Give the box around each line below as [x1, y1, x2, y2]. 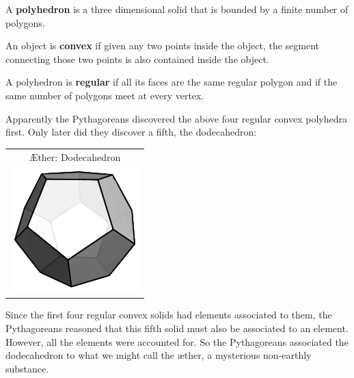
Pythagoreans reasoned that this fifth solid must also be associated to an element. [5, 321, 349, 336]
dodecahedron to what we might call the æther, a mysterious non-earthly [5, 348, 312, 362]
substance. [5, 361, 49, 375]
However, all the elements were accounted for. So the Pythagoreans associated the [5, 334, 349, 349]
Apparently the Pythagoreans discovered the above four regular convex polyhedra [5, 111, 347, 125]
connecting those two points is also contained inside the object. [5, 51, 269, 66]
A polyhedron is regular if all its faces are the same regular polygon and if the [5, 75, 338, 89]
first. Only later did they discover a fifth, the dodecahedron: [5, 125, 257, 139]
